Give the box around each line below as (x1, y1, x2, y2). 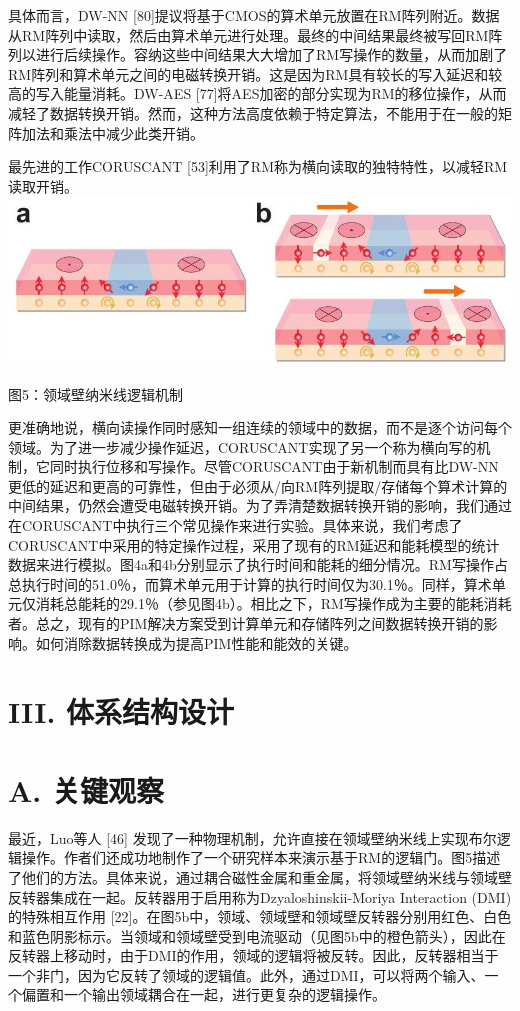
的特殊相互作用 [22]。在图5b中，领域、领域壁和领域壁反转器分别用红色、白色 (8, 906, 512, 927)
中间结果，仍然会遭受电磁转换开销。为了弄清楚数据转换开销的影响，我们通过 (8, 495, 512, 516)
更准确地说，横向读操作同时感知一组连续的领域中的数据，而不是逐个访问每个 (8, 417, 512, 438)
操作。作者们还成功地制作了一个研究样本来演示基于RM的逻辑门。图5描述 (21, 847, 501, 868)
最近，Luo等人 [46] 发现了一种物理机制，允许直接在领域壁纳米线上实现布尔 (8, 827, 497, 848)
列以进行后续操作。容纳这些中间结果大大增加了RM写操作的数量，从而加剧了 (8, 44, 508, 65)
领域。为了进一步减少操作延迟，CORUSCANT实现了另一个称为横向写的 (8, 436, 477, 457)
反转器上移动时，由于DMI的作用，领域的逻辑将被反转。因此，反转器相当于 (8, 945, 499, 966)
